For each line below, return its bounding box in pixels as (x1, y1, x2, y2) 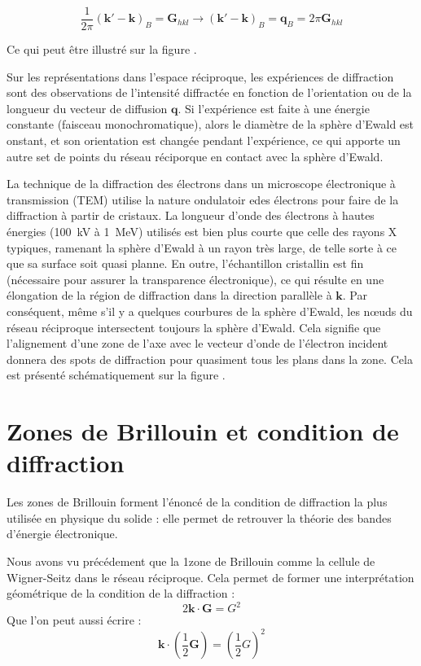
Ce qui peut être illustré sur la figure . (7, 41, 197, 58)
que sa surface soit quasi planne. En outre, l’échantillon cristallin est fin (7, 255, 364, 272)
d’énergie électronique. (7, 525, 118, 542)
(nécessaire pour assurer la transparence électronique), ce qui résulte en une (7, 270, 384, 287)
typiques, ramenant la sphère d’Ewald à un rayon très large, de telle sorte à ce (7, 239, 397, 256)
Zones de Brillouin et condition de (7, 414, 399, 448)
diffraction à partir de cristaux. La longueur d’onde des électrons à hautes (7, 207, 375, 224)
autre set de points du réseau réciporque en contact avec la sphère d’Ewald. (7, 147, 384, 164)
